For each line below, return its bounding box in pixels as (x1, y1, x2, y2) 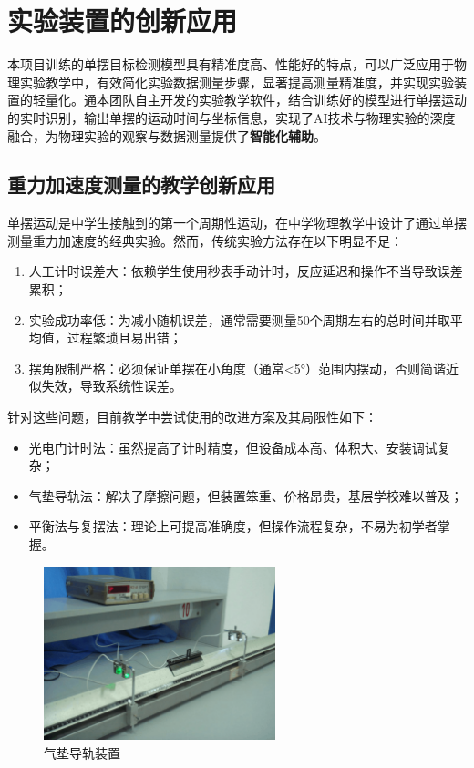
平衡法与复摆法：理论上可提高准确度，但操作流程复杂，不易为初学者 (28, 517, 438, 536)
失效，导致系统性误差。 (41, 376, 182, 395)
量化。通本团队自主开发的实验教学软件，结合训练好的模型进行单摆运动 (45, 90, 467, 109)
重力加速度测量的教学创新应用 (7, 170, 275, 199)
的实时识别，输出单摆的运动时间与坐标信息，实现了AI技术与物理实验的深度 (7, 108, 456, 127)
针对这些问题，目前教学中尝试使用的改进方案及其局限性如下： (7, 407, 377, 426)
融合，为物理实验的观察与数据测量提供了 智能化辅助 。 (7, 126, 326, 145)
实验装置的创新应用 (7, 2, 238, 39)
